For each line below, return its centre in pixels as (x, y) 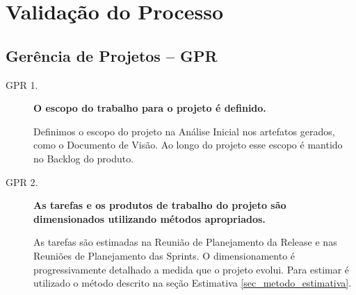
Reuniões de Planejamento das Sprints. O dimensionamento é (164, 255)
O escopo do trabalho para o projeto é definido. (150, 108)
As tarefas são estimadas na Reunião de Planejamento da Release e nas (185, 242)
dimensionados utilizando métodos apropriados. (149, 218)
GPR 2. (22, 182)
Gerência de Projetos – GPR (112, 55)
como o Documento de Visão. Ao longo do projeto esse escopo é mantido (188, 145)
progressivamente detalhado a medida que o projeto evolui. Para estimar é (192, 269)
